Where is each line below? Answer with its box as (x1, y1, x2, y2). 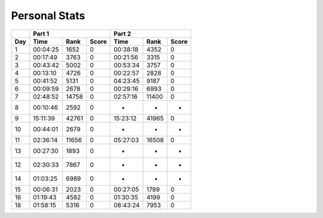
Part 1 (33, 29, 50, 38)
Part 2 (114, 29, 132, 38)
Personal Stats (11, 9, 86, 22)
